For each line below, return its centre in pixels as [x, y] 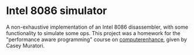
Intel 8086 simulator [57, 11]
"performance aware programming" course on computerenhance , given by [97, 39]
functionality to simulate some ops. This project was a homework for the [93, 33]
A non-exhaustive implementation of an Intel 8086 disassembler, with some [97, 27]
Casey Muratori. [25, 46]
